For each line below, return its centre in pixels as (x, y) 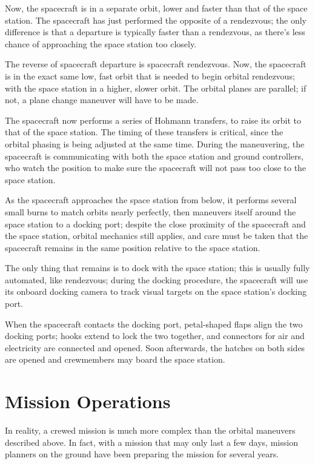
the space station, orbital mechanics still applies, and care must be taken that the (157, 236)
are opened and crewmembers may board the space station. (115, 359)
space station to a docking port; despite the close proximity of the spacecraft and (155, 224)
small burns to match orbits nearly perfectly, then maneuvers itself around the (151, 211)
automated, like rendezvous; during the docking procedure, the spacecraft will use (157, 279)
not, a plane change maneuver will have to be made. (102, 100)
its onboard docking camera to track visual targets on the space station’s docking (156, 291)
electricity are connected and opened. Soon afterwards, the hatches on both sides (155, 347)
